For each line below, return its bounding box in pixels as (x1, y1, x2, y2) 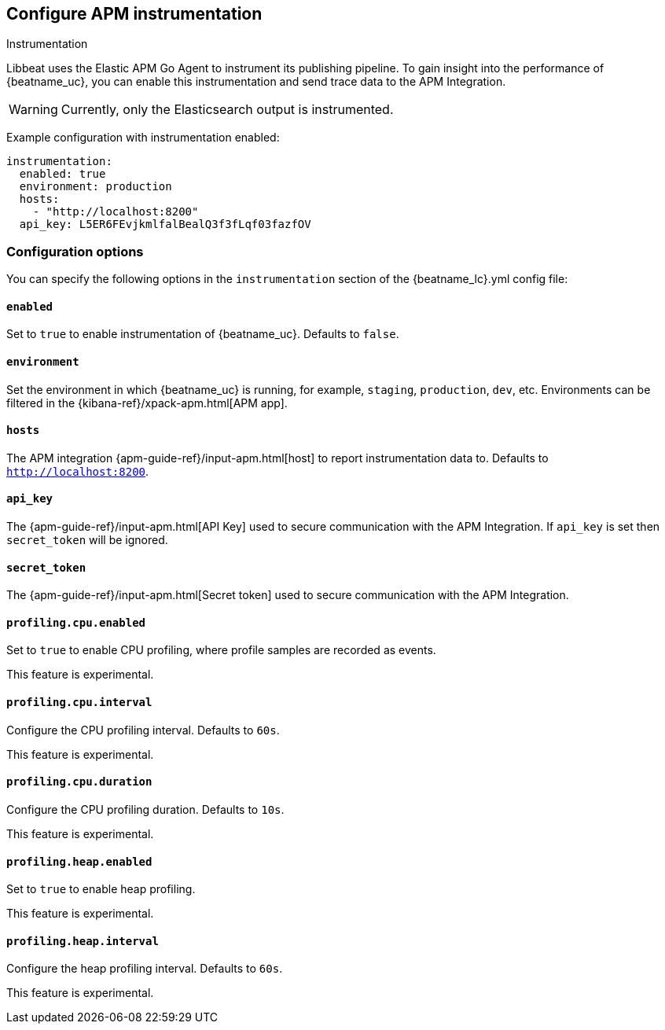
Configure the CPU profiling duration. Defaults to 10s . (6, 802, 285, 816)
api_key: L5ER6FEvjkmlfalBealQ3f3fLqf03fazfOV (19, 218, 311, 231)
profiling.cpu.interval (6, 696, 152, 709)
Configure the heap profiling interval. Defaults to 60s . (6, 962, 283, 976)
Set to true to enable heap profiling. (6, 882, 196, 896)
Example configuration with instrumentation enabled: (6, 131, 280, 145)
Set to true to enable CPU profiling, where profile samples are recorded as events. (6, 643, 436, 657)
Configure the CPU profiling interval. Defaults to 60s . (6, 723, 280, 737)
